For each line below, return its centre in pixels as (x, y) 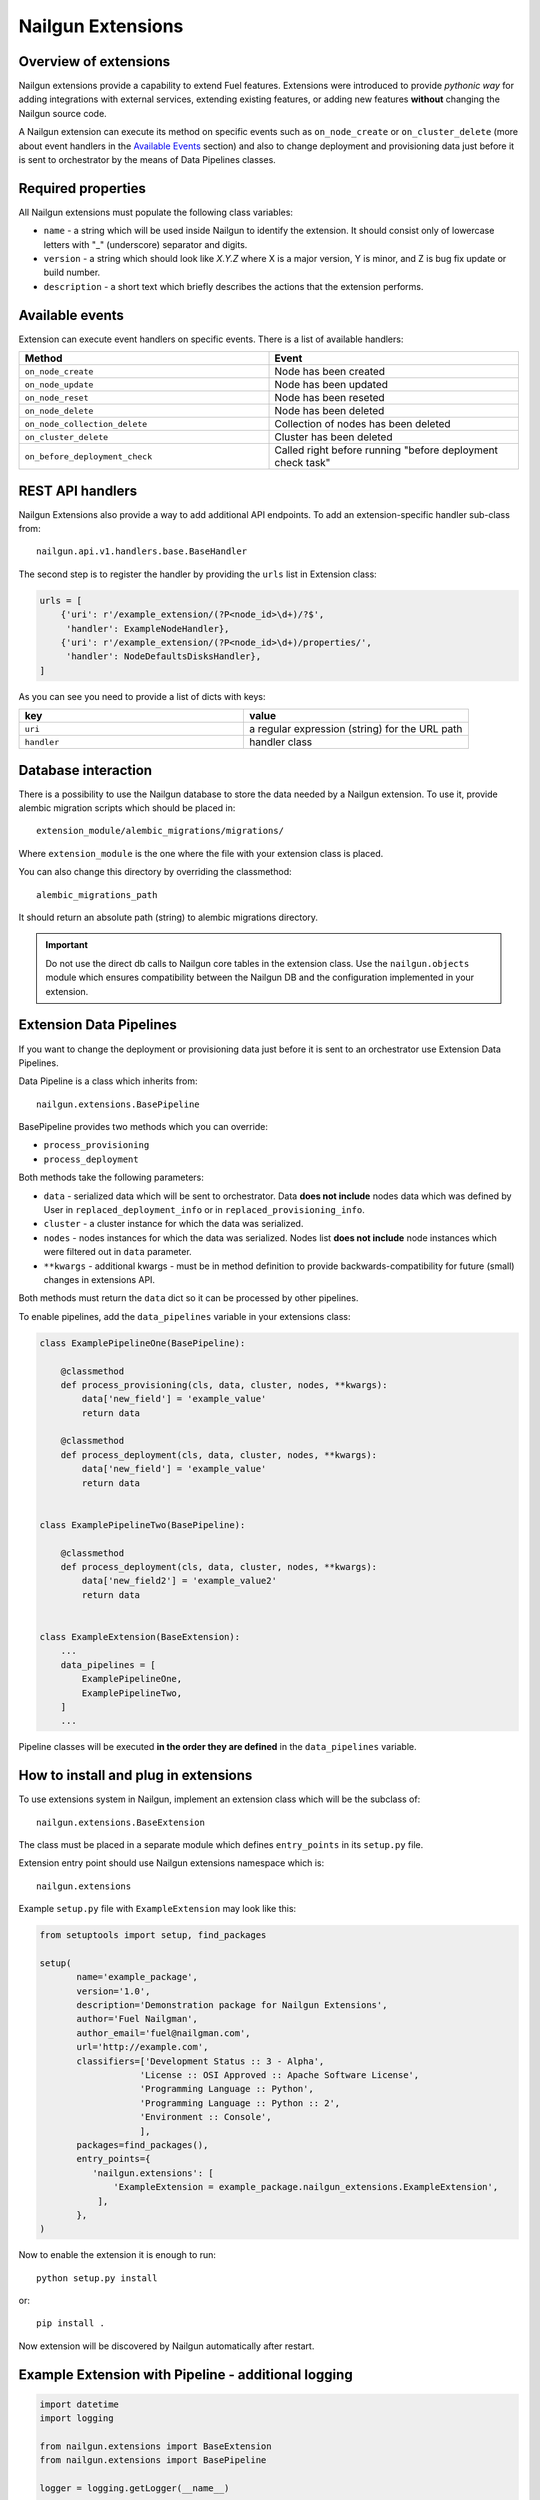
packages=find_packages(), (142, 2144)
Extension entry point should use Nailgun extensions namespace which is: (171, 1863)
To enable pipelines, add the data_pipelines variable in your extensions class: (184, 1316)
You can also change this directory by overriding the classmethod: (155, 872)
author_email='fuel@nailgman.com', (163, 2033)
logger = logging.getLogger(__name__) (134, 2488)
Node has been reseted (329, 398)
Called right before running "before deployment (386, 450)
